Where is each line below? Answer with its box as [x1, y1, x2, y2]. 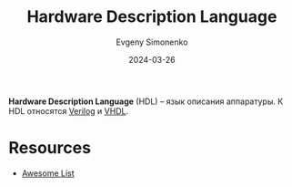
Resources [8, 138, 92, 159]
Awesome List [21, 167, 75, 179]
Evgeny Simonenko [116, 36, 188, 47]
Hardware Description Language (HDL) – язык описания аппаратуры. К [8, 96, 284, 107]
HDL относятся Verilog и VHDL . [8, 105, 129, 116]
